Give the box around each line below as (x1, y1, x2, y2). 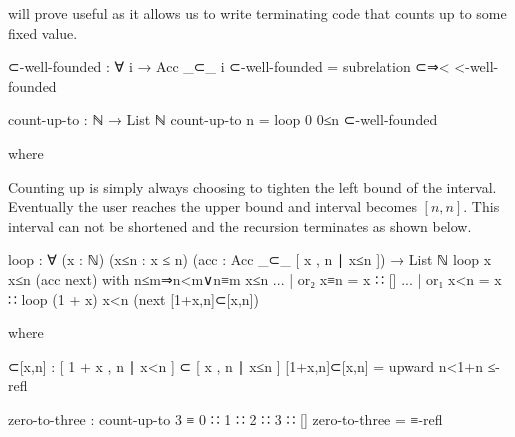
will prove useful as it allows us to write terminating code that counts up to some (8, 3, 507, 23)
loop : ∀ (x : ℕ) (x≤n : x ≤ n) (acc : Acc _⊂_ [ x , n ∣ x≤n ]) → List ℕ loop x (8, 249, 492, 270)
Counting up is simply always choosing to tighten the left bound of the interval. (8, 176, 497, 197)
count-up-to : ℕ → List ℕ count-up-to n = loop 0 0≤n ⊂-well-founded (8, 109, 438, 130)
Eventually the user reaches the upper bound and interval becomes (8, 196, 417, 217)
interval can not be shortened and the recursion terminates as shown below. (8, 215, 472, 236)
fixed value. (8, 22, 78, 43)
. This (463, 196, 500, 217)
